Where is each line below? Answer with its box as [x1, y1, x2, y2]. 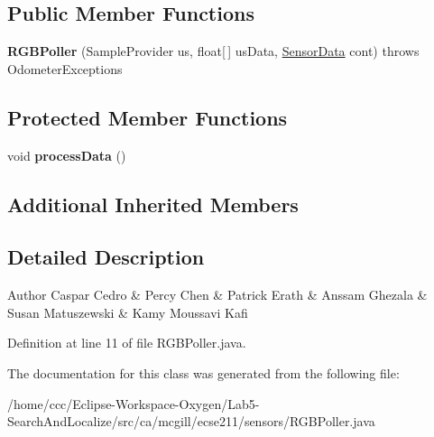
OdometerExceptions [7, 59, 123, 78]
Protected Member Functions [7, 103, 288, 131]
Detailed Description [7, 243, 205, 271]
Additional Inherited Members [7, 190, 299, 218]
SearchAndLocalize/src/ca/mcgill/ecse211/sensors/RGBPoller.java [7, 412, 375, 431]
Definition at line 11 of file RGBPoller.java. [7, 333, 246, 352]
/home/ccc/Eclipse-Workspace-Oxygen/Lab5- [7, 394, 260, 413]
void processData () [7, 145, 126, 164]
